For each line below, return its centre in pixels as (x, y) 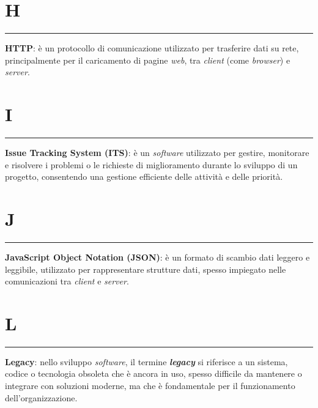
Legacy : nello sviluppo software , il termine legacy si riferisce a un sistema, (146, 361)
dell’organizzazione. (41, 397)
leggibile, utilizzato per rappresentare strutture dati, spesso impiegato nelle (146, 269)
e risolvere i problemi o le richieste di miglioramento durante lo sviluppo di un (151, 164)
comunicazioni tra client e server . (67, 281)
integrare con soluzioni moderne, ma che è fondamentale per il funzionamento (150, 386)
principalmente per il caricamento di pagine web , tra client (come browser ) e (148, 60)
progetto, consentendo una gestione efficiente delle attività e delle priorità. (144, 176)
